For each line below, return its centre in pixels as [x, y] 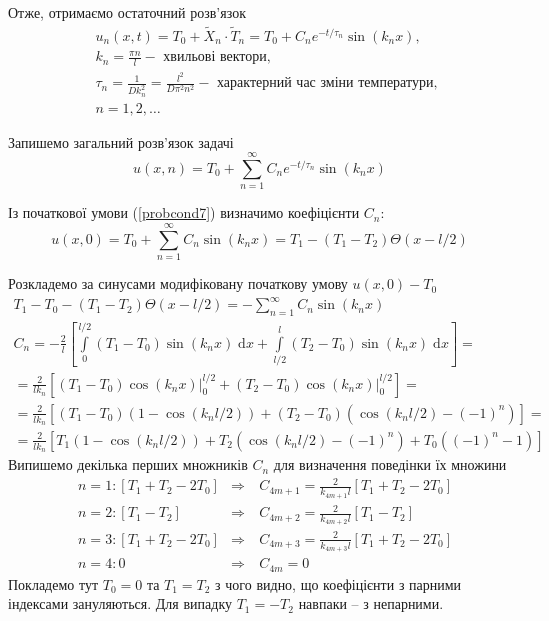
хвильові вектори [215, 57]
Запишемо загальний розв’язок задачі [121, 141]
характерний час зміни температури [325, 83]
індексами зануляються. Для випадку [120, 603]
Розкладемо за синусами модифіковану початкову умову [178, 283]
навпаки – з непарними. [371, 603]
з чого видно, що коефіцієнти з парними [338, 583]
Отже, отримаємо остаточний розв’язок [127, 12]
